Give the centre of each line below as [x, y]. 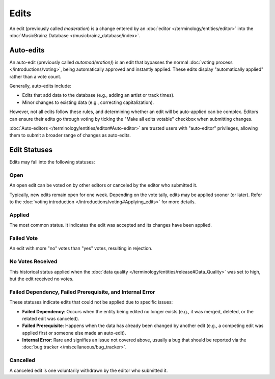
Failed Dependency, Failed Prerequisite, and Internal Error [82, 292]
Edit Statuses [31, 150]
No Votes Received [33, 261]
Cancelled [22, 360]
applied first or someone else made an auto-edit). [74, 333]
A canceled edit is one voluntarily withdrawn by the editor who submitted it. [89, 370]
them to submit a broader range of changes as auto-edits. [70, 136]
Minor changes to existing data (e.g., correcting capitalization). [88, 102]
